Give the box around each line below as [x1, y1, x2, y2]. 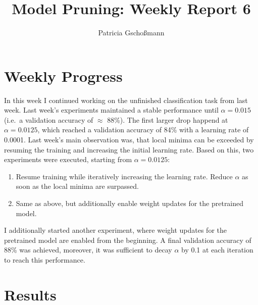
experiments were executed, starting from [4, 154, 132, 165]
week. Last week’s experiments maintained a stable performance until [4, 105, 219, 115]
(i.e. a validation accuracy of [4, 114, 93, 125]
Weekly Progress [4, 65, 123, 86]
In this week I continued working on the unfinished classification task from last [4, 94, 248, 105]
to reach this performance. [4, 254, 85, 265]
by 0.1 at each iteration [181, 244, 253, 255]
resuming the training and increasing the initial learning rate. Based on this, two [4, 144, 254, 155]
